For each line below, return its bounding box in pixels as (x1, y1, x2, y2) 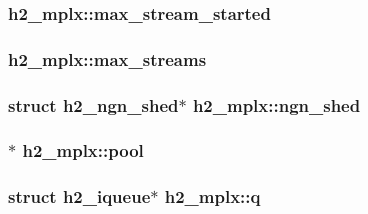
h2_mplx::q (164, 184, 261, 209)
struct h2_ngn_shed (8, 92, 179, 117)
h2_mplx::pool (22, 138, 144, 163)
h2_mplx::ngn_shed (192, 92, 361, 117)
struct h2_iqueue (8, 184, 151, 209)
